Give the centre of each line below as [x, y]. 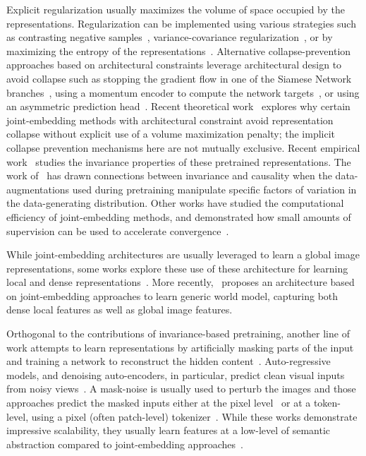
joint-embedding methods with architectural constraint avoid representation [170, 120]
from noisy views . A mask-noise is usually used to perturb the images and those [181, 389]
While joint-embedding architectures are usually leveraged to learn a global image [183, 254]
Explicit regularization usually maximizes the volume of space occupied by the [176, 9]
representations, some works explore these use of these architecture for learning [177, 268]
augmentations [38, 189]
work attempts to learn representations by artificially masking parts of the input [180, 347]
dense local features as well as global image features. [120, 310]
